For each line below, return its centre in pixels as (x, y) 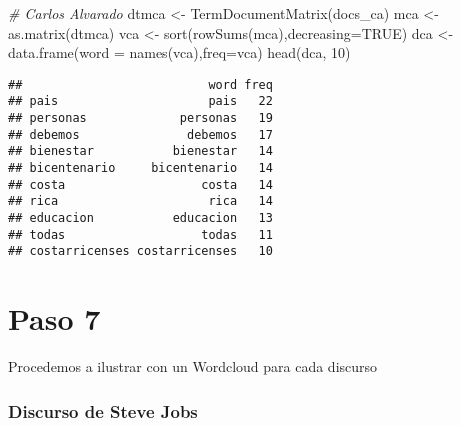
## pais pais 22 (140, 101)
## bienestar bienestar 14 (140, 151)
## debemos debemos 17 (140, 134)
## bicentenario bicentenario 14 (140, 168)
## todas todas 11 (140, 234)
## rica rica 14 (140, 201)
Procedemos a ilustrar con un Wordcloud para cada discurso (193, 366)
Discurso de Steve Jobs (103, 410)
